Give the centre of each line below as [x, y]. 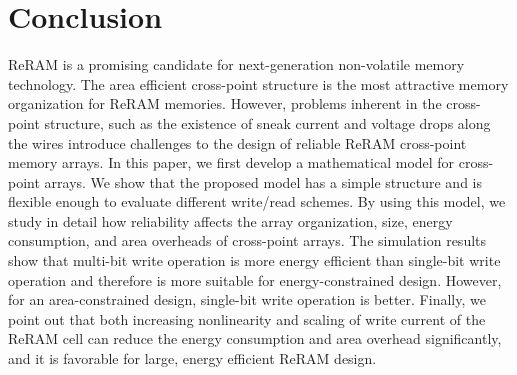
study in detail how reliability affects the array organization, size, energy [230, 220]
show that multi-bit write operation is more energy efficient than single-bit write [254, 260]
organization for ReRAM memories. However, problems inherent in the [225, 103]
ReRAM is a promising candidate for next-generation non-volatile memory [236, 64]
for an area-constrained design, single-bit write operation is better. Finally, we [247, 299]
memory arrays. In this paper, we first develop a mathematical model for [231, 162]
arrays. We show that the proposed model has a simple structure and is [263, 181]
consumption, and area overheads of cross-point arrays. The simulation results [247, 240]
